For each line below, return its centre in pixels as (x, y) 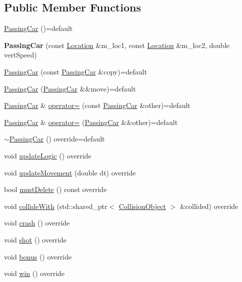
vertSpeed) (20, 55)
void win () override (34, 273)
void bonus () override (38, 256)
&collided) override (209, 206)
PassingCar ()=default (38, 28)
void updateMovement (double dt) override (70, 172)
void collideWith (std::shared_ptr (56, 206)
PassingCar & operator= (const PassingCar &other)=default (97, 105)
